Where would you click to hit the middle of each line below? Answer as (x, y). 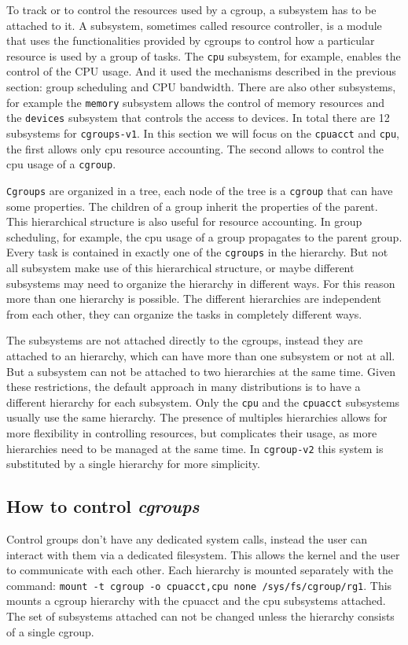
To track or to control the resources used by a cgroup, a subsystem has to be (191, 9)
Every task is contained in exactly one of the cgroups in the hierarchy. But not (197, 252)
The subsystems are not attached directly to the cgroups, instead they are (185, 340)
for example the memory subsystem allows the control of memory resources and (196, 102)
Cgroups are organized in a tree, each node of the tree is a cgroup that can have (200, 190)
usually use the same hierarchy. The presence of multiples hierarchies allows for (197, 417)
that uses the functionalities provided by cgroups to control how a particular (191, 41)
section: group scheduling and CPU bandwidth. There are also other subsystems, (201, 87)
